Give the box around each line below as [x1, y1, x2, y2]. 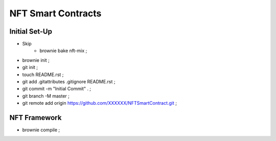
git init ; [22, 64, 38, 70]
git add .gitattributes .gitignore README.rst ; [22, 79, 116, 85]
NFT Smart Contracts [9, 8, 102, 19]
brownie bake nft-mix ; [39, 48, 87, 54]
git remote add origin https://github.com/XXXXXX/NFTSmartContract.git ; [22, 100, 177, 106]
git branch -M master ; [22, 92, 70, 99]
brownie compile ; [22, 127, 60, 133]
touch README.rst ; [22, 72, 64, 78]
